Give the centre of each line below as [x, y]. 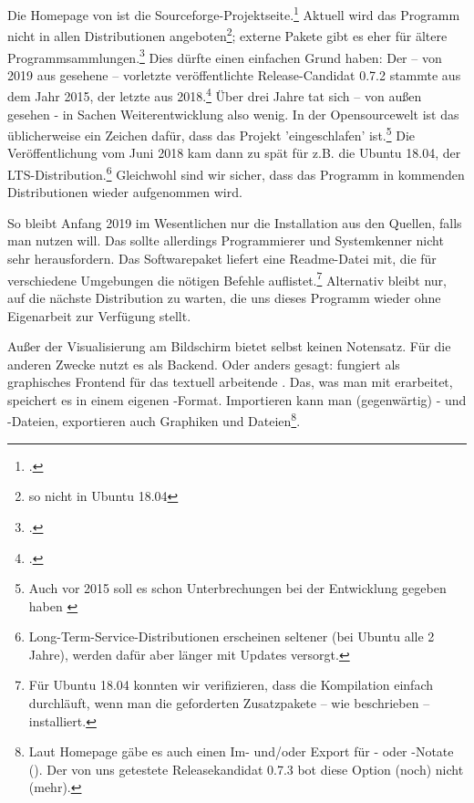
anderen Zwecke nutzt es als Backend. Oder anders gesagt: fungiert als [204, 364]
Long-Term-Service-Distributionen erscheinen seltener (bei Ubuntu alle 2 [232, 636]
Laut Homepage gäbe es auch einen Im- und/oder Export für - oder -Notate [241, 751]
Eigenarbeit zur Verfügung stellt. [99, 315]
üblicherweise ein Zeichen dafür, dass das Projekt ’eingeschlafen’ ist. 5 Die [211, 134]
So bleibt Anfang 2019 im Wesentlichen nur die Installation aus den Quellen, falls [235, 222]
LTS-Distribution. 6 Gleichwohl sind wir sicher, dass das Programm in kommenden [236, 173]
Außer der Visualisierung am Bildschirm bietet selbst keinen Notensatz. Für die [229, 346]
